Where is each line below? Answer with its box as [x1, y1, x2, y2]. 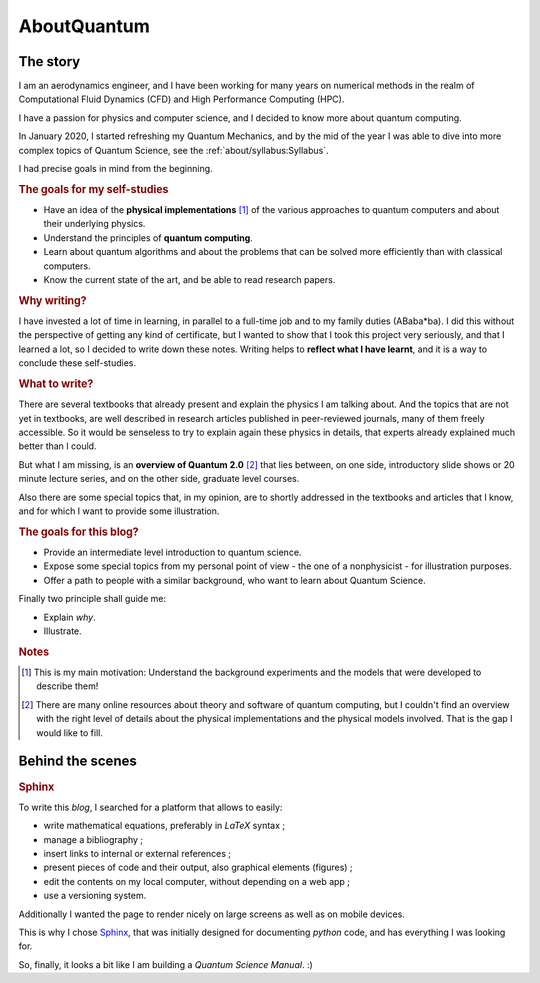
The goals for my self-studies [18, 182, 169, 196]
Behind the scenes [18, 753, 137, 770]
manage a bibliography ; [43, 833, 144, 845]
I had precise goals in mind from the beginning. [18, 163, 214, 175]
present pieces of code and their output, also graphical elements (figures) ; [43, 861, 354, 874]
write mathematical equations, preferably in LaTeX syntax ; [43, 820, 286, 832]
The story [18, 53, 81, 70]
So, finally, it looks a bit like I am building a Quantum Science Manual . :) [18, 958, 314, 970]
